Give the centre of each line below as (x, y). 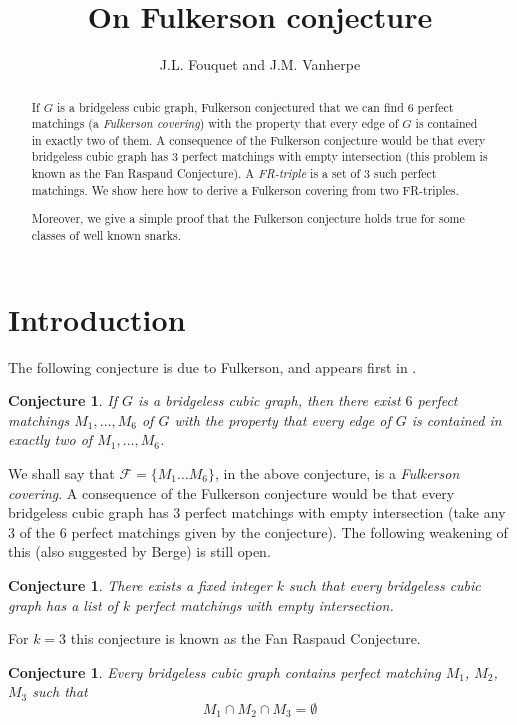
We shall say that (61, 472)
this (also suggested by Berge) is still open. (139, 551)
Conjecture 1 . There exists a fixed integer (140, 584)
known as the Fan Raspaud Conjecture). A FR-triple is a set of (196, 173)
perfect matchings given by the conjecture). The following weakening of (289, 531)
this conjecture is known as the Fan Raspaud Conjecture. (245, 638)
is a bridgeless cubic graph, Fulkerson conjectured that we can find (230, 106)
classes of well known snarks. (106, 235)
